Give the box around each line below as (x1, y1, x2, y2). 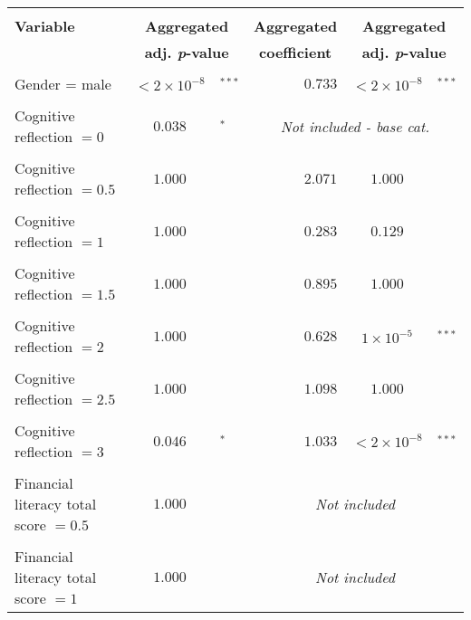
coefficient (259, 42, 332, 62)
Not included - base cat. (280, 115, 430, 137)
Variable (14, 15, 75, 36)
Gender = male (14, 73, 111, 94)
